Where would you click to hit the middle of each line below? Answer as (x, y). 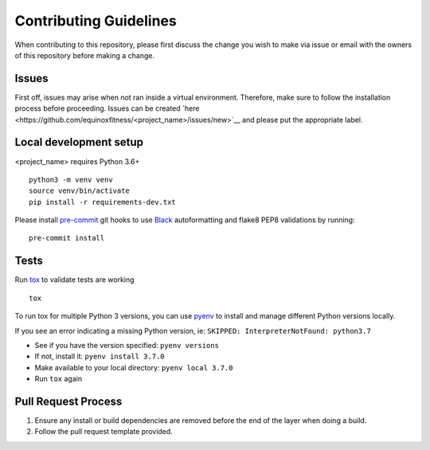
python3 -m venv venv (71, 180)
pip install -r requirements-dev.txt (103, 202)
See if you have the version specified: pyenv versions (127, 345)
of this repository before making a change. (85, 55)
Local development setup (79, 142)
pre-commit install (67, 238)
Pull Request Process (68, 401)
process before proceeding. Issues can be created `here (107, 108)
